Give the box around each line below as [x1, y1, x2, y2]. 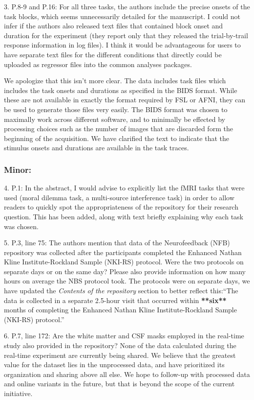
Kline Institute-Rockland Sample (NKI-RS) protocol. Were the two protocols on [4, 257, 244, 267]
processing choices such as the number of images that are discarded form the [4, 123, 233, 134]
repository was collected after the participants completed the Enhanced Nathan [4, 247, 242, 257]
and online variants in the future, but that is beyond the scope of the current [4, 378, 235, 389]
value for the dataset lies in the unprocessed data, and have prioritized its [4, 359, 225, 370]
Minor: [4, 163, 31, 175]
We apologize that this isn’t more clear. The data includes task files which [4, 75, 226, 86]
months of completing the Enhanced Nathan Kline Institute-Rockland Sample [4, 305, 237, 315]
